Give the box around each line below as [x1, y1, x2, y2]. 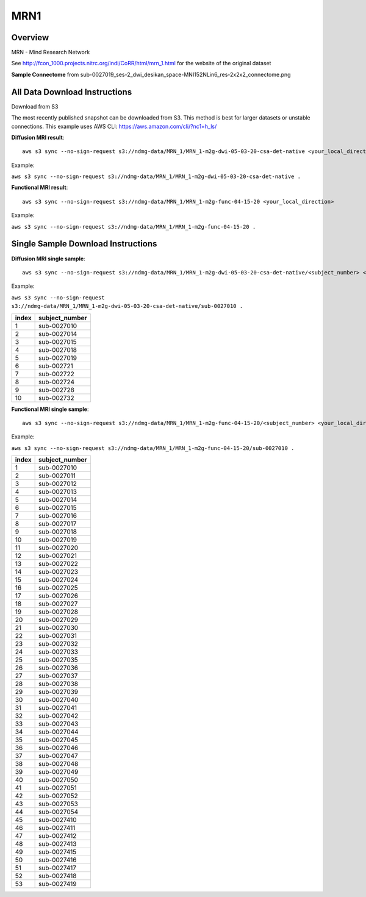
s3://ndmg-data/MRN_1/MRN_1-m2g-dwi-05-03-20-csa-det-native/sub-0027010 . [11, 302, 243, 310]
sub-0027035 [38, 656, 79, 664]
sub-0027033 [38, 648, 79, 656]
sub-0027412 [38, 832, 77, 840]
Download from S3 [11, 102, 59, 110]
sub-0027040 [38, 696, 79, 704]
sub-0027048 [38, 760, 79, 768]
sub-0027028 [38, 607, 79, 616]
